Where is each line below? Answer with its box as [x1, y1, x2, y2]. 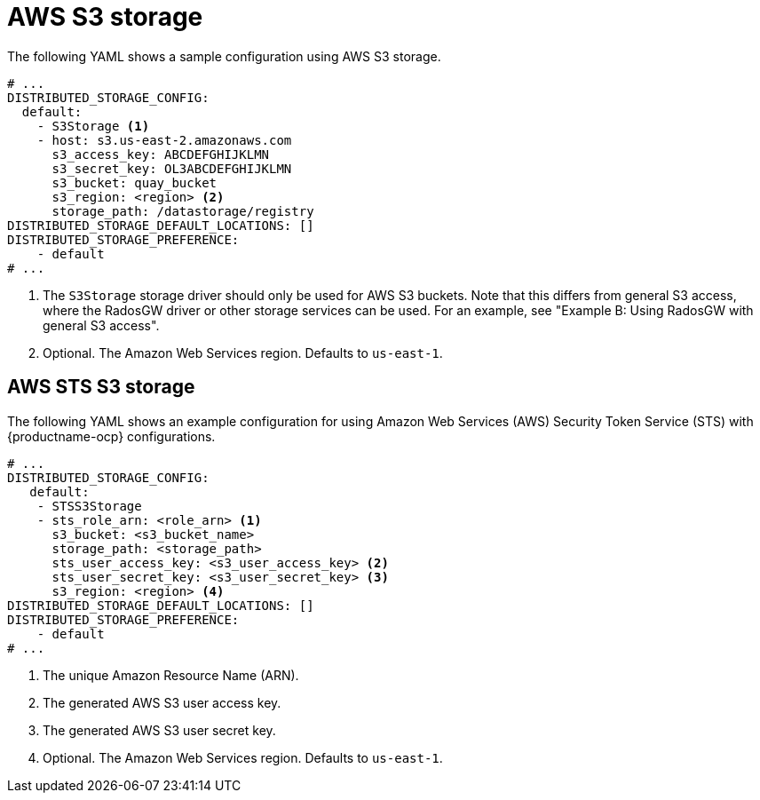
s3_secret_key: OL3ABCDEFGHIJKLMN [51, 161, 292, 176]
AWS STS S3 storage [7, 376, 195, 399]
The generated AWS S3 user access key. [43, 694, 281, 710]
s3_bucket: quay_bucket [51, 175, 218, 190]
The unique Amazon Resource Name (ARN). [43, 667, 299, 683]
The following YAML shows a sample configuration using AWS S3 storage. [7, 48, 441, 64]
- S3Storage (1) [36, 118, 150, 133]
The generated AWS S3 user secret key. [43, 722, 276, 738]
